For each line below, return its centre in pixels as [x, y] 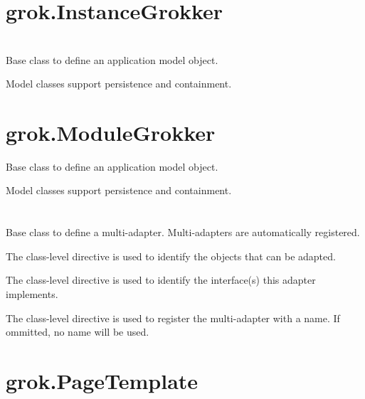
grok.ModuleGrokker [111, 132]
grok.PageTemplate [102, 381]
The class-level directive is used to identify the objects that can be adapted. [171, 256]
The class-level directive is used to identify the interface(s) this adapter [161, 280]
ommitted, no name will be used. [78, 332]
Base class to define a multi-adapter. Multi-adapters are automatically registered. [183, 232]
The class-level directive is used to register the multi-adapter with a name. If [173, 318]
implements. [32, 294]
